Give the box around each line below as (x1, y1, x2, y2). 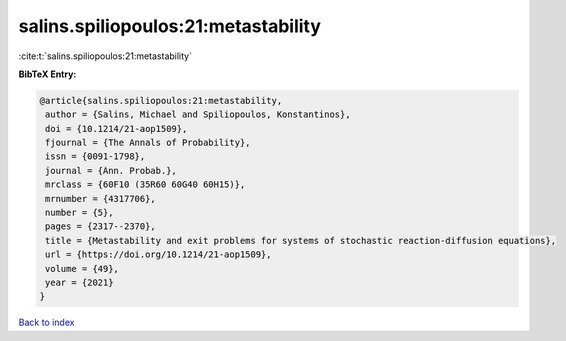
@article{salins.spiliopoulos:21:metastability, (39, 95, 283, 106)
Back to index (18, 316, 75, 329)
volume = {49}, (45, 263, 120, 274)
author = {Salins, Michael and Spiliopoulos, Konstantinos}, (45, 109, 351, 120)
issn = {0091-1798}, (45, 151, 146, 162)
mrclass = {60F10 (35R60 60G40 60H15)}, (45, 179, 246, 190)
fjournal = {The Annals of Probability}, (45, 137, 251, 149)
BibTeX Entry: (18, 68, 77, 80)
